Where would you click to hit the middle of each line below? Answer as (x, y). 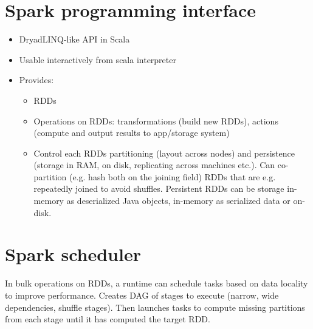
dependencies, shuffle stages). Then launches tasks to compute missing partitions (155, 307)
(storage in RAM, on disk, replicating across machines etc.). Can (154, 165)
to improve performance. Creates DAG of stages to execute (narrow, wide (142, 295)
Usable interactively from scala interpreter (98, 59)
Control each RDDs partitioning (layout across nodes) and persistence (164, 153)
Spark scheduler (73, 254)
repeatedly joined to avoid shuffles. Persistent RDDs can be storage (159, 188)
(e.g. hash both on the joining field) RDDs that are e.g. (172, 176)
